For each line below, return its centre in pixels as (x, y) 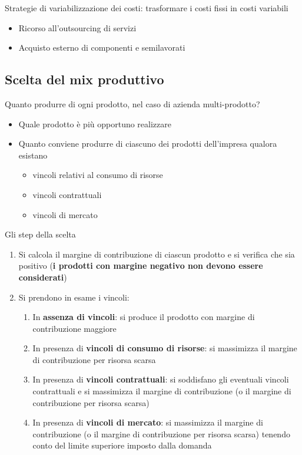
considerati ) (43, 277)
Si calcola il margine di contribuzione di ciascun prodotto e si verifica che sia (157, 254)
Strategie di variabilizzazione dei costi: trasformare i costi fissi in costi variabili (147, 8)
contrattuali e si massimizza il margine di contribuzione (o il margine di (162, 391)
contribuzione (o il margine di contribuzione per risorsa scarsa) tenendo (161, 433)
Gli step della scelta (40, 234)
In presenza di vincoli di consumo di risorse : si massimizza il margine (165, 348)
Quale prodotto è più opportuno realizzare (95, 123)
